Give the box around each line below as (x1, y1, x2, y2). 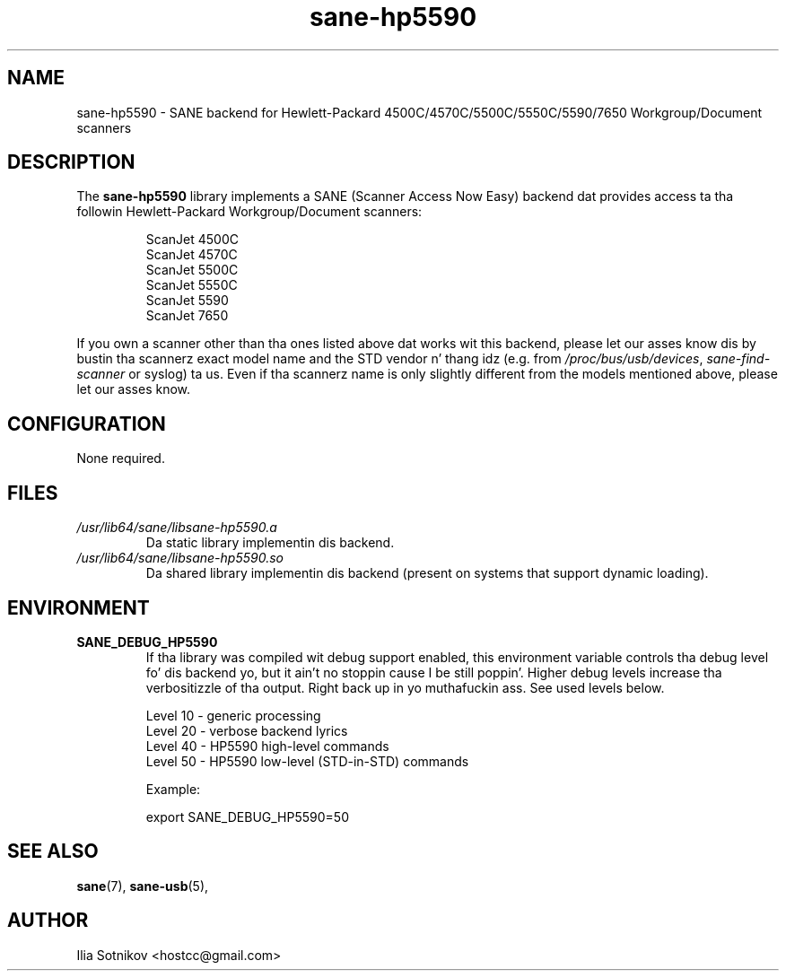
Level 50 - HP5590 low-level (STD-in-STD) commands (145, 753, 469, 769)
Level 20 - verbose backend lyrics (145, 722, 348, 738)
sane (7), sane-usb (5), (76, 878, 209, 894)
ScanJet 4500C (145, 231, 239, 248)
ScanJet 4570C (145, 247, 238, 263)
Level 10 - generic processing (145, 707, 321, 723)
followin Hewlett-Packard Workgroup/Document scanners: (76, 204, 423, 220)
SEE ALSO (7, 840, 99, 863)
